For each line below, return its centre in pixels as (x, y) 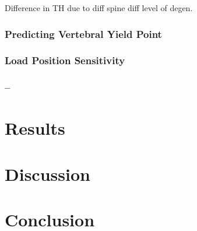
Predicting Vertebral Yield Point (83, 34)
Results (35, 128)
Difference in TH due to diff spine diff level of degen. (99, 8)
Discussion (48, 174)
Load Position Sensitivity (65, 60)
